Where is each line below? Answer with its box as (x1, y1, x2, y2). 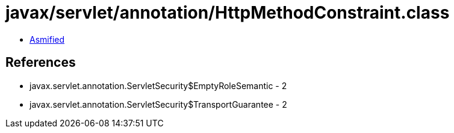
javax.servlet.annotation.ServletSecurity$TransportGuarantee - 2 (30, 99, 287, 110)
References (5, 55, 76, 70)
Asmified (30, 34, 65, 45)
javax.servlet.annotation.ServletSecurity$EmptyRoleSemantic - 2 (30, 80, 287, 91)
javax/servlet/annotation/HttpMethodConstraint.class (5, 2, 450, 23)
